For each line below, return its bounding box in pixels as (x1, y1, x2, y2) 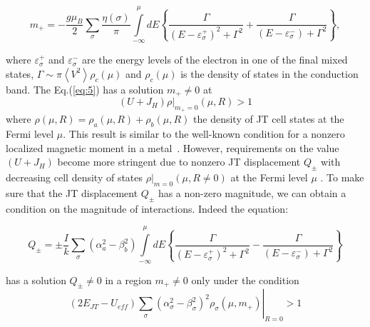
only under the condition (191, 272, 299, 287)
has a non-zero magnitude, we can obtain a (158, 186, 346, 201)
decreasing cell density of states (6, 170, 143, 185)
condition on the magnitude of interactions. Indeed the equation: (6, 201, 289, 216)
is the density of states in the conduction (180, 66, 359, 81)
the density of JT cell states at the (193, 111, 344, 126)
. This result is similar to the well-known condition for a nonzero (63, 126, 345, 141)
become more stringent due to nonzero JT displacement (57, 154, 301, 169)
